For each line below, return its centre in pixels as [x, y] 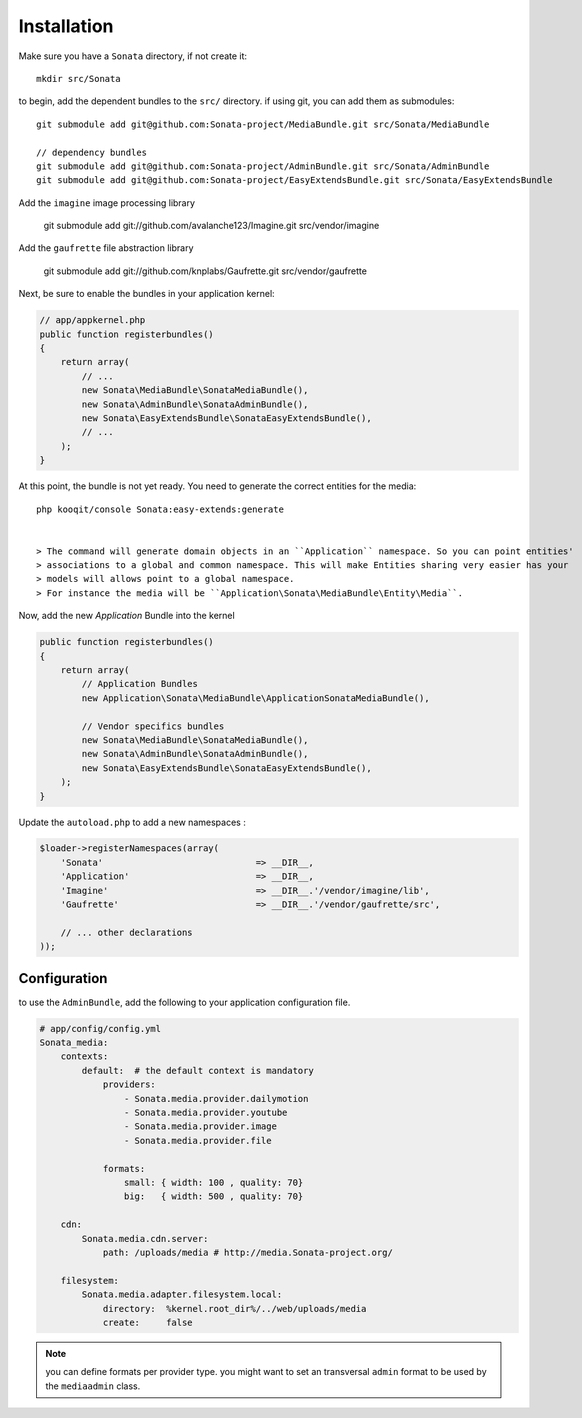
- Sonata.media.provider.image [200, 1126]
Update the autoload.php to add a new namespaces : [132, 822]
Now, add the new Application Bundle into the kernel [126, 616]
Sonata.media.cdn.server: [145, 1238]
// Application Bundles [140, 684]
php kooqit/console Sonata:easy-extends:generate [160, 509]
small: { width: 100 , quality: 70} [213, 1182]
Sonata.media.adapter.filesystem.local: [182, 1294]
